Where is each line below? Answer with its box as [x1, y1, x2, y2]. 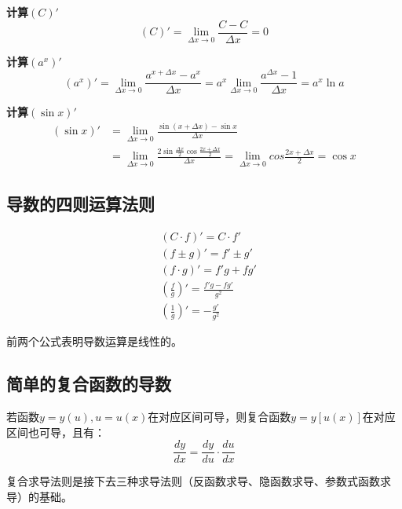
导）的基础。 [6, 488, 72, 504]
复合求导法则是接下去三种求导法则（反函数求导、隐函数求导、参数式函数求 [6, 473, 391, 489]
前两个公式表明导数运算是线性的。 [6, 333, 182, 350]
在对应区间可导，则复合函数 [148, 408, 291, 425]
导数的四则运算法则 [6, 191, 155, 215]
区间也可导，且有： [6, 423, 105, 440]
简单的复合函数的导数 [6, 372, 171, 396]
